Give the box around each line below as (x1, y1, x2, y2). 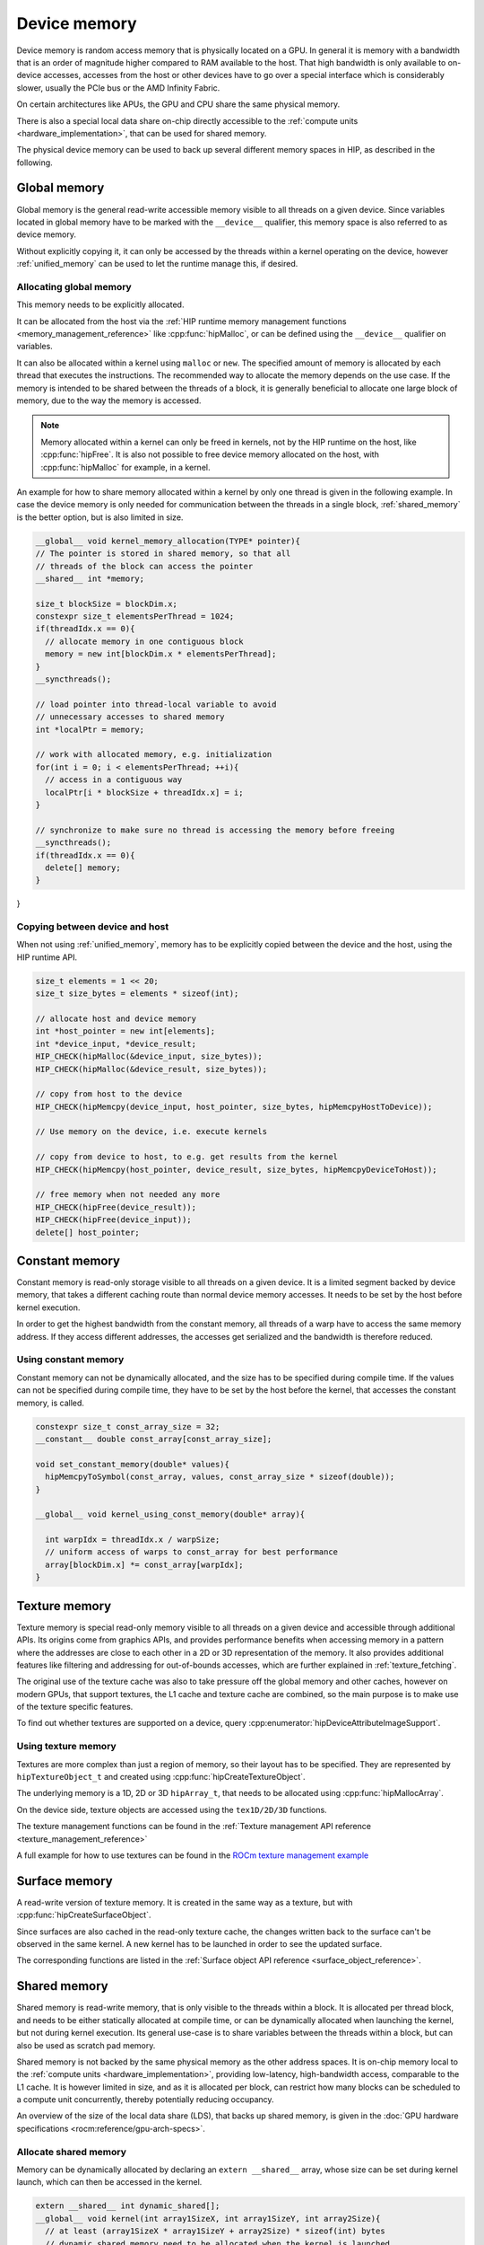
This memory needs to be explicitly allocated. (16, 299, 185, 310)
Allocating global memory (16, 280, 132, 293)
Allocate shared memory (16, 2145, 127, 2158)
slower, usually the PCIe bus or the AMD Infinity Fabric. (16, 82, 220, 93)
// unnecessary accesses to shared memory (35, 712, 225, 722)
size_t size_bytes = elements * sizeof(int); (35, 989, 239, 999)
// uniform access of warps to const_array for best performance (45, 1547, 339, 1557)
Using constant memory (16, 1353, 125, 1366)
